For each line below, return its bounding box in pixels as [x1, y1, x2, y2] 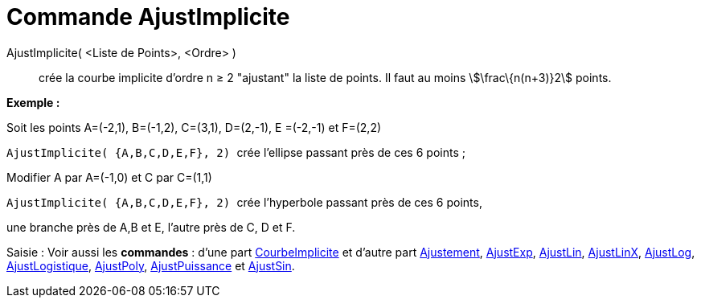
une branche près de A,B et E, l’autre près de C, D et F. [6, 220, 296, 234]
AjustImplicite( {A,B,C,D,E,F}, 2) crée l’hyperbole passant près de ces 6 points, [6, 195, 482, 209]
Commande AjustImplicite [6, 3, 290, 31]
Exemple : [6, 95, 60, 109]
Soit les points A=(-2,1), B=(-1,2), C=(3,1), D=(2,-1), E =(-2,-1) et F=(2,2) [6, 120, 382, 134]
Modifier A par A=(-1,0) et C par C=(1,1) [6, 170, 212, 184]
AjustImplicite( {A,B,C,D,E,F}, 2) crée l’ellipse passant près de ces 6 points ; [6, 145, 465, 159]
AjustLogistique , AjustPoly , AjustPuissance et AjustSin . [6, 258, 295, 273]
